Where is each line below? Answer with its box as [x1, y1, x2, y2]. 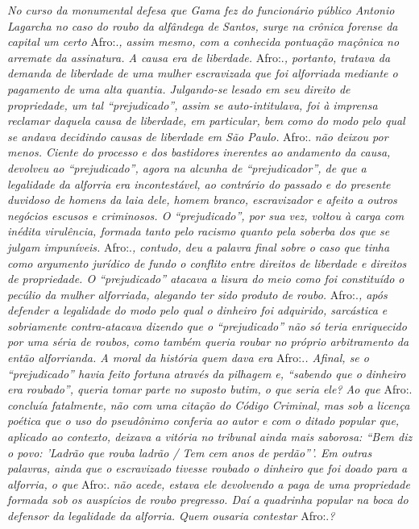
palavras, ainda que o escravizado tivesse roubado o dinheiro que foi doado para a [7, 460, 408, 477]
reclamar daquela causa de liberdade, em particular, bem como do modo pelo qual [7, 112, 405, 129]
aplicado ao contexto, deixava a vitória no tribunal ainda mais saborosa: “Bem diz [7, 428, 413, 445]
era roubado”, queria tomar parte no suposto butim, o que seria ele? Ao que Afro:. [7, 381, 413, 398]
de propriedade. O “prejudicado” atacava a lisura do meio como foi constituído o [7, 270, 404, 287]
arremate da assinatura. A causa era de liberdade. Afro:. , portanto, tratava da [7, 48, 391, 65]
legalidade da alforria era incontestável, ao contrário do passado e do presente [7, 175, 391, 192]
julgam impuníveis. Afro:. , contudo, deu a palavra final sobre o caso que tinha [7, 238, 390, 255]
